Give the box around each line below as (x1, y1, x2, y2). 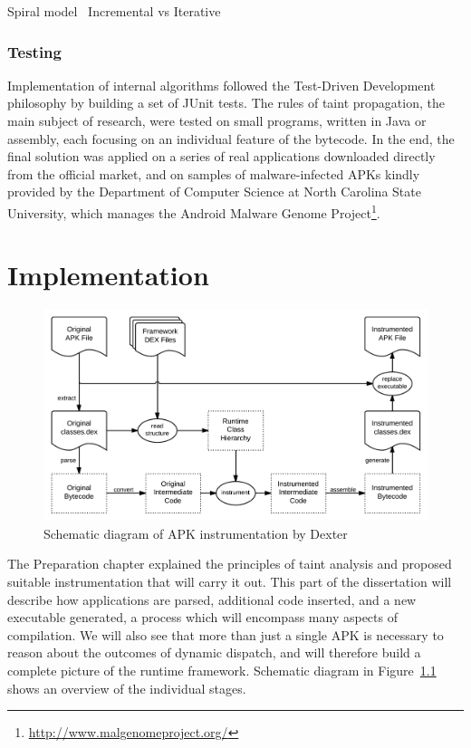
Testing (7, 40, 62, 62)
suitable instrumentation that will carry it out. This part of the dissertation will (7, 572, 452, 591)
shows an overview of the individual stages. (7, 678, 246, 697)
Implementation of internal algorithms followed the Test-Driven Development (7, 75, 436, 94)
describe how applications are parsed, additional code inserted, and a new (7, 590, 417, 609)
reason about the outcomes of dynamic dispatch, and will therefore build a (7, 643, 421, 662)
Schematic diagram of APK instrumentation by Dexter (43, 523, 348, 542)
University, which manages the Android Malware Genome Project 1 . (7, 200, 380, 222)
